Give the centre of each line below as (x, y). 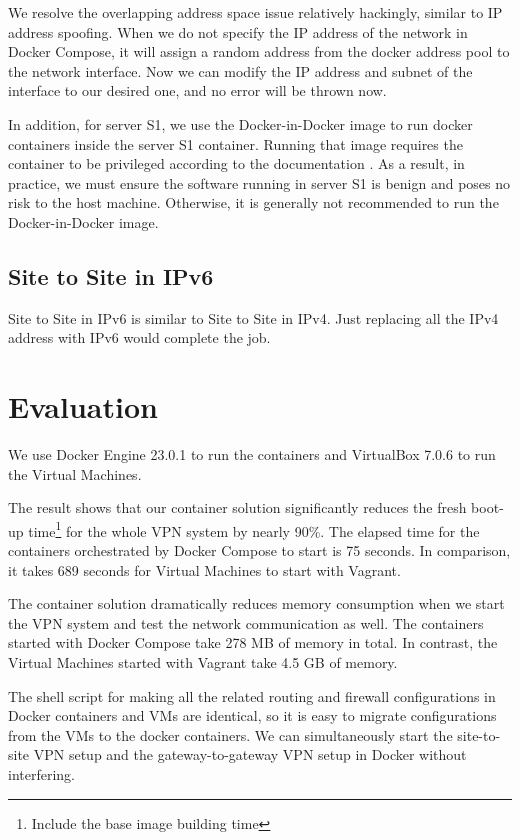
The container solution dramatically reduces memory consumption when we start (256, 603)
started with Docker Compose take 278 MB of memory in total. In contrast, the (253, 642)
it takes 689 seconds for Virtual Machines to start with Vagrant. (204, 569)
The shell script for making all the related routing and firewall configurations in (252, 695)
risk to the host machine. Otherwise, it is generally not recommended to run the (253, 202)
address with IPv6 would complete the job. (139, 337)
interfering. (41, 774)
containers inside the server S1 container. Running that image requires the (235, 143)
